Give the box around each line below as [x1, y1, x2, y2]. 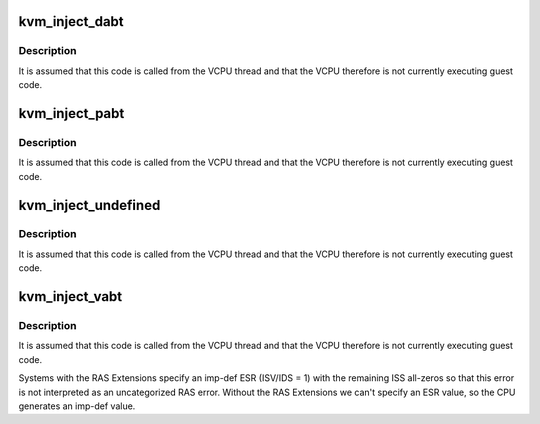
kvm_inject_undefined [18, 196, 161, 214]
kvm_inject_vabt [18, 288, 123, 305]
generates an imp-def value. [18, 400, 136, 412]
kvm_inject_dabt [18, 13, 124, 30]
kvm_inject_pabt [18, 105, 125, 122]
